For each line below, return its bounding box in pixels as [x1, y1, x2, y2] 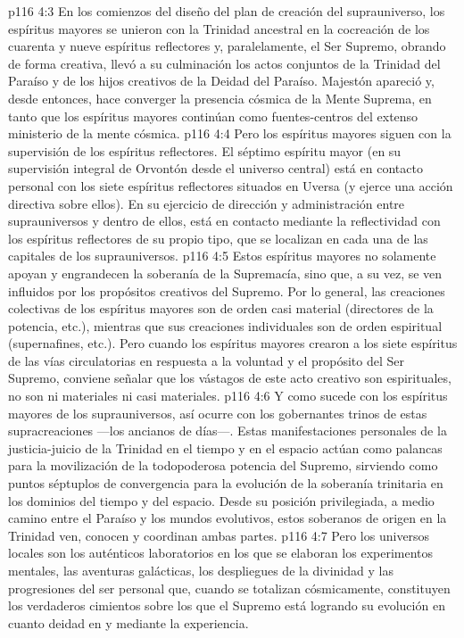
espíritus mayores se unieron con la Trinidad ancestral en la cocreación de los [8, 19, 430, 37]
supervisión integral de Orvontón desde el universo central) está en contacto [8, 159, 423, 178]
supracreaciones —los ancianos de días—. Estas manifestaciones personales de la [8, 421, 447, 440]
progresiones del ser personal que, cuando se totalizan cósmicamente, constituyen [8, 578, 451, 597]
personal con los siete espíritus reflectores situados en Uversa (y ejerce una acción [8, 176, 453, 195]
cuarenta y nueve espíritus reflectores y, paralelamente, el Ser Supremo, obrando [8, 37, 446, 55]
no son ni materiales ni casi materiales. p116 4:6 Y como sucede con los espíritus [8, 386, 448, 405]
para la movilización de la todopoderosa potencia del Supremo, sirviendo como [8, 456, 438, 475]
